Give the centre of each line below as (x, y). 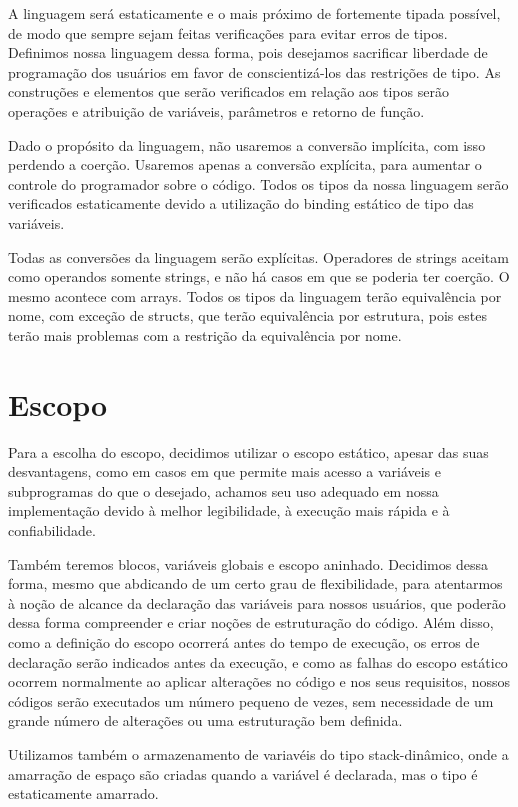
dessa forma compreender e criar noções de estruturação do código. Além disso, (251, 622)
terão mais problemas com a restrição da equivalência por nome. (205, 334)
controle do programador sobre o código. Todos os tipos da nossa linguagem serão (258, 183)
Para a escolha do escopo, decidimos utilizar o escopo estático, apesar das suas (248, 451)
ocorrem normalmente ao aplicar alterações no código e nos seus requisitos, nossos (259, 681)
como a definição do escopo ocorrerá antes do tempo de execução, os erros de (244, 641)
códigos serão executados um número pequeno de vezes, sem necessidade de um (251, 700)
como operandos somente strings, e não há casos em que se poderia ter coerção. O (259, 276)
